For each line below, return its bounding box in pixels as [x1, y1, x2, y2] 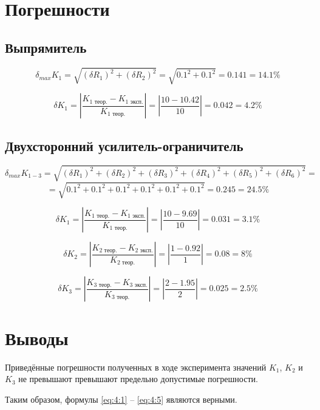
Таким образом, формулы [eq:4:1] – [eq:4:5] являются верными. [5, 392, 237, 405]
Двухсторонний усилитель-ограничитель [5, 136, 243, 155]
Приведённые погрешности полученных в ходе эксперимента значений [5, 360, 267, 373]
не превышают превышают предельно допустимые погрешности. [18, 372, 258, 385]
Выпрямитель [5, 38, 87, 56]
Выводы [5, 325, 69, 350]
